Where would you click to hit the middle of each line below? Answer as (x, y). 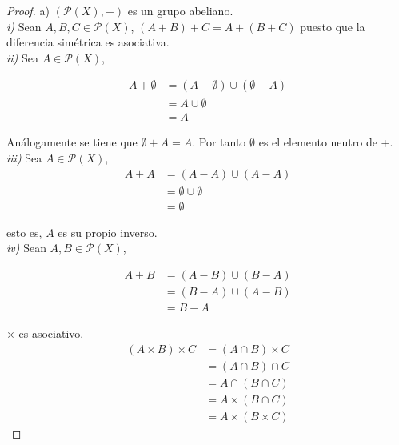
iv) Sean (26, 248)
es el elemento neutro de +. (326, 142)
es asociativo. (51, 333)
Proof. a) (28, 10)
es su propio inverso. (108, 232)
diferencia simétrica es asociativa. (88, 42)
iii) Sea (24, 158)
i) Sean (24, 26)
